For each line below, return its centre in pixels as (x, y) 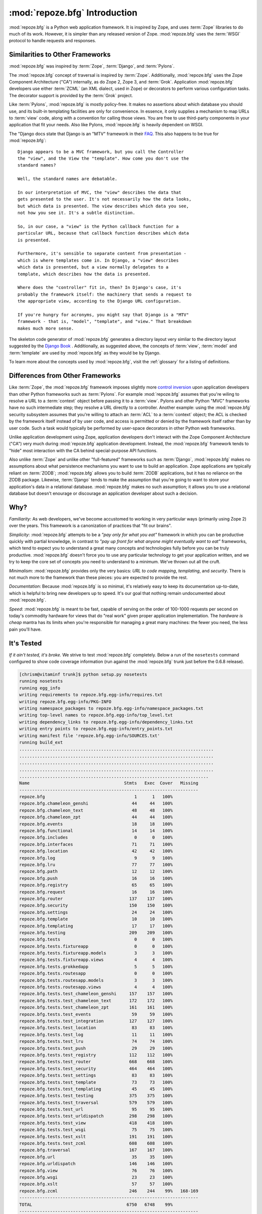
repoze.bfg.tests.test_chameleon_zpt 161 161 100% (96, 1007)
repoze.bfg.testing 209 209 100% (96, 933)
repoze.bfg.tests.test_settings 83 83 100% (96, 1075)
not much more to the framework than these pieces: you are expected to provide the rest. (98, 577)
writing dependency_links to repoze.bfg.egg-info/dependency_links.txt (106, 722)
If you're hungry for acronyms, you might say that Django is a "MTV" (103, 315)
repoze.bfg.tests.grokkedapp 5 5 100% (96, 967)
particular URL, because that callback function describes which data (103, 233)
